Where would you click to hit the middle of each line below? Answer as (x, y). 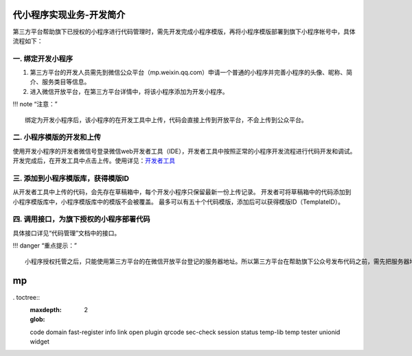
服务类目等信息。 (66, 82)
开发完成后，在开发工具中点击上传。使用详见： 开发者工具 (94, 161)
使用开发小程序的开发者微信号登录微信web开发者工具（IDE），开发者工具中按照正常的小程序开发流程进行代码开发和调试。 (184, 151)
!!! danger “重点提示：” (45, 246)
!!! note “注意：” (35, 104)
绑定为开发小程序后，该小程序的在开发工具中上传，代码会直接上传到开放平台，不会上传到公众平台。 (166, 120)
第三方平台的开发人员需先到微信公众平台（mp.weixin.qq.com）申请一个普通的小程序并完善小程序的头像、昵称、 (188, 73)
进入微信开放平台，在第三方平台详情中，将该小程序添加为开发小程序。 (129, 91)
